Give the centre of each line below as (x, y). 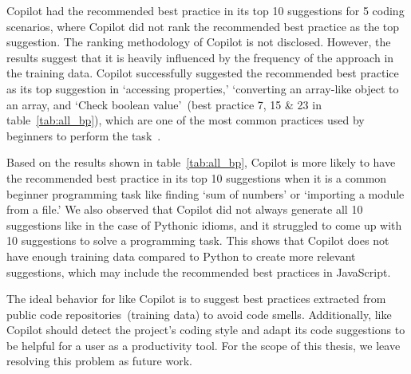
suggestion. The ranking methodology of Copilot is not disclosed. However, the (199, 42)
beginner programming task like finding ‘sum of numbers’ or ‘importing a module (205, 193)
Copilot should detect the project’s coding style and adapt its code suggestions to (206, 330)
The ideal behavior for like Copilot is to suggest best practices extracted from (196, 299)
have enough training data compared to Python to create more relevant (181, 256)
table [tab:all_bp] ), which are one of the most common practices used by (186, 120)
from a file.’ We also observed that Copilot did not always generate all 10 (185, 209)
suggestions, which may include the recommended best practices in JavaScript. (199, 272)
